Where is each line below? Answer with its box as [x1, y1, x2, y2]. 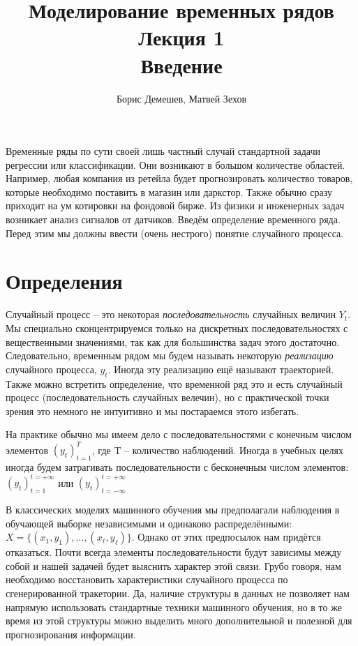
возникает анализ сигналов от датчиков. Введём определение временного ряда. [6, 212, 341, 227]
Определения [6, 266, 123, 295]
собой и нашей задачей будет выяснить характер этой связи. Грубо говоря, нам [6, 558, 341, 573]
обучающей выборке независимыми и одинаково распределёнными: [6, 516, 292, 530]
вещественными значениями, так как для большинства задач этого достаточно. [6, 334, 340, 349]
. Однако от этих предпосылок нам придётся [131, 529, 321, 544]
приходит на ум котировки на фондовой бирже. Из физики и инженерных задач [6, 198, 345, 213]
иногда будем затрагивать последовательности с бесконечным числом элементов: [6, 460, 349, 474]
